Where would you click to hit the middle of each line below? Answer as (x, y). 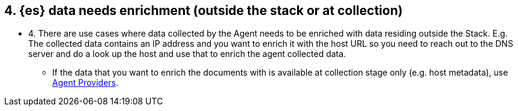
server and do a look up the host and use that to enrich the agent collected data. (187, 54)
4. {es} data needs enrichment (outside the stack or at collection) (203, 10)
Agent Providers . (85, 83)
